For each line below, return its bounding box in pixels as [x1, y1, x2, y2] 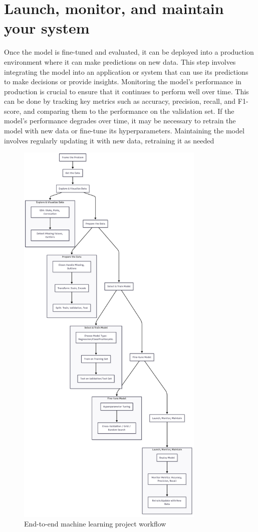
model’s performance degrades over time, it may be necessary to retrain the [4, 115, 236, 126]
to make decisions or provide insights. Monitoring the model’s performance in [4, 76, 241, 87]
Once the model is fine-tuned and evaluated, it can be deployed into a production [4, 47, 254, 57]
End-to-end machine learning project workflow [24, 518, 166, 529]
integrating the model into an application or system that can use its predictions [4, 66, 248, 77]
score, [4, 105, 22, 116]
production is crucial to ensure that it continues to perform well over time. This [4, 86, 249, 96]
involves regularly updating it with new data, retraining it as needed [4, 135, 214, 145]
